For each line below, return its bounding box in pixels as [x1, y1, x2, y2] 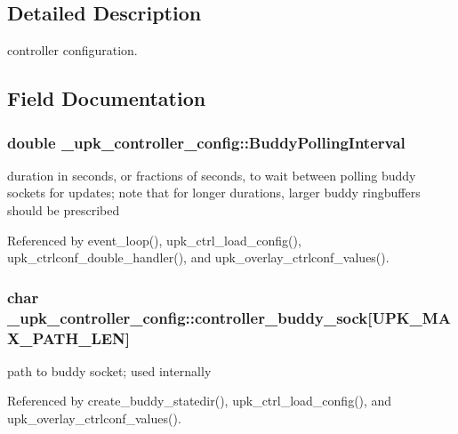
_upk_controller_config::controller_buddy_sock [7, 306, 368, 328]
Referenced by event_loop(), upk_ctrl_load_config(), [7, 230, 301, 249]
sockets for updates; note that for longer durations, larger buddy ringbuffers [7, 183, 421, 202]
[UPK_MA [367, 306, 451, 328]
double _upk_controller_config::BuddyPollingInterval [7, 131, 406, 153]
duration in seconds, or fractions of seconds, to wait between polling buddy [7, 165, 416, 184]
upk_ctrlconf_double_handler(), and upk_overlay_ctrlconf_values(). [7, 248, 390, 267]
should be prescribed [7, 200, 120, 219]
